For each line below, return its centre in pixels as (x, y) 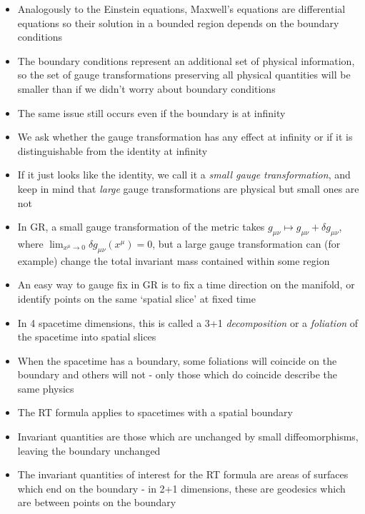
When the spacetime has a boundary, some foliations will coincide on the (177, 360)
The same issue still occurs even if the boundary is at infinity (151, 112)
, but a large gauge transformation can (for (246, 243)
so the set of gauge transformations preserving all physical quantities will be (184, 75)
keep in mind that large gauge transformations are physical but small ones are (188, 188)
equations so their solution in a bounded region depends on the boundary (178, 22)
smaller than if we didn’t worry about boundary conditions (146, 88)
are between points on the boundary (97, 502)
